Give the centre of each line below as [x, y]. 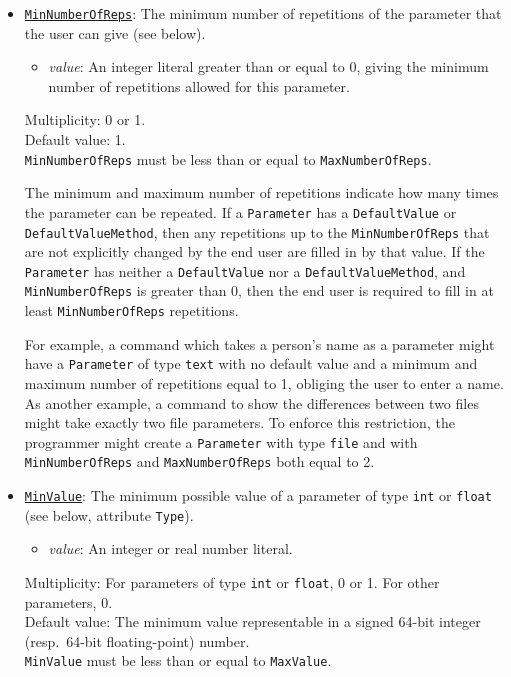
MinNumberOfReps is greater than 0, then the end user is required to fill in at [259, 290]
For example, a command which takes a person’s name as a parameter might [259, 343]
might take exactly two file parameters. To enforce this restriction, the [239, 422]
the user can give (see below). [115, 32]
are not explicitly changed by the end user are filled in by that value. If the [254, 251]
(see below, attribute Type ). [109, 514]
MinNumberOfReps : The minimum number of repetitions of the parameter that [263, 13]
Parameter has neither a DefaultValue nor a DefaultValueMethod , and [245, 270]
